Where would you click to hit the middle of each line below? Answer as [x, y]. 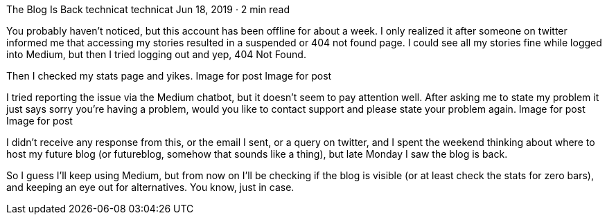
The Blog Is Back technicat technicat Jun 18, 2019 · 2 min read [148, 9]
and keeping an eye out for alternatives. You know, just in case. [150, 187]
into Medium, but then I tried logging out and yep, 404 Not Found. [156, 54]
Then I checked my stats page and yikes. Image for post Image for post [169, 76]
